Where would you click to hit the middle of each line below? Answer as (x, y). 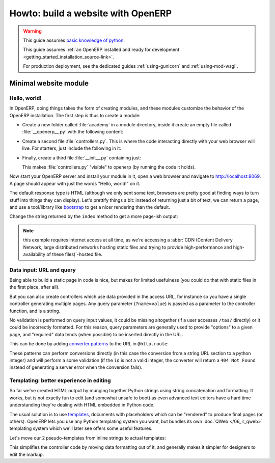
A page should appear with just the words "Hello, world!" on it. (75, 183)
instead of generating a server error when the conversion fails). (76, 367)
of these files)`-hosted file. (75, 254)
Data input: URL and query (43, 270)
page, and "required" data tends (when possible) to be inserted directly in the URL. (96, 334)
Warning (32, 31)
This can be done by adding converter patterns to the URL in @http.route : (89, 344)
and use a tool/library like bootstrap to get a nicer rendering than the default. (90, 207)
